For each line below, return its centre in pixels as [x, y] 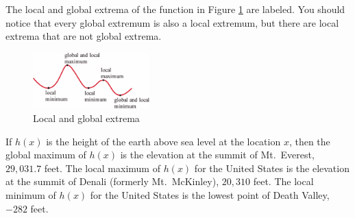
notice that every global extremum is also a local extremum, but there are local [172, 22]
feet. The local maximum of [102, 168]
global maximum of [46, 155]
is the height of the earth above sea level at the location [163, 141]
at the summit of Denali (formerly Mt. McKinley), [112, 181]
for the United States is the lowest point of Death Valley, [210, 195]
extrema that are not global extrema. [84, 36]
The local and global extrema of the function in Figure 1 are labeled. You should [175, 9]
